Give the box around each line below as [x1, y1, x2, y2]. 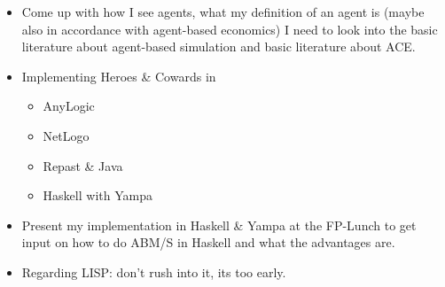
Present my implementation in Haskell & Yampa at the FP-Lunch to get [21, 215, 417, 234]
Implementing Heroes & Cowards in [21, 66, 216, 85]
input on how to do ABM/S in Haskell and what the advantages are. [21, 233, 395, 252]
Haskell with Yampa [43, 186, 152, 205]
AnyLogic [43, 97, 95, 115]
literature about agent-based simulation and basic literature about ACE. [21, 37, 416, 56]
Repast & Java [43, 156, 123, 175]
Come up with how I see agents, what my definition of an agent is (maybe [21, 3, 425, 20]
